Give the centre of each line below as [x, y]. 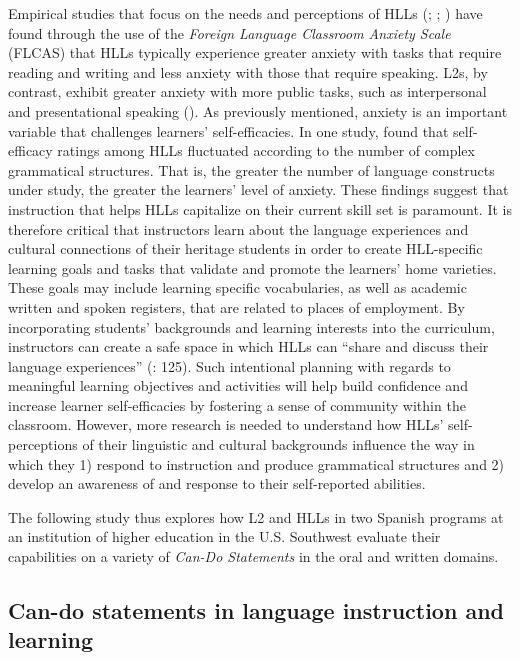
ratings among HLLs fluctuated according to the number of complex [266, 150]
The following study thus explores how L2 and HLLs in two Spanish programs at [256, 516]
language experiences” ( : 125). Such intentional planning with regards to [229, 365]
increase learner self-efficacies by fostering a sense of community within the [237, 404]
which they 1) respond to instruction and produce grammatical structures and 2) [256, 463]
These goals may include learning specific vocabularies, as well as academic [237, 287]
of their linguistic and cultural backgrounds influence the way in [278, 444]
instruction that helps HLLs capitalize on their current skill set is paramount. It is [260, 208]
